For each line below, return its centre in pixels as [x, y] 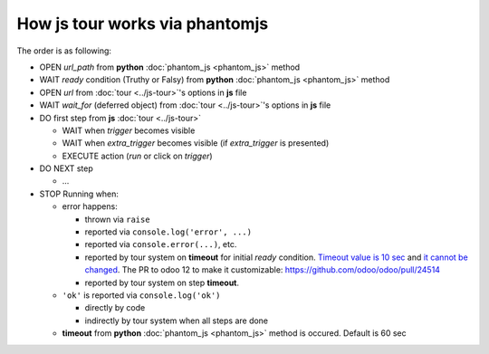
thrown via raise [117, 219]
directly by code [115, 308]
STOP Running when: [79, 194]
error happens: [90, 206]
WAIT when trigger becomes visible [129, 130]
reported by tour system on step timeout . [162, 282]
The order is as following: [64, 51]
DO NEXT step [67, 168]
